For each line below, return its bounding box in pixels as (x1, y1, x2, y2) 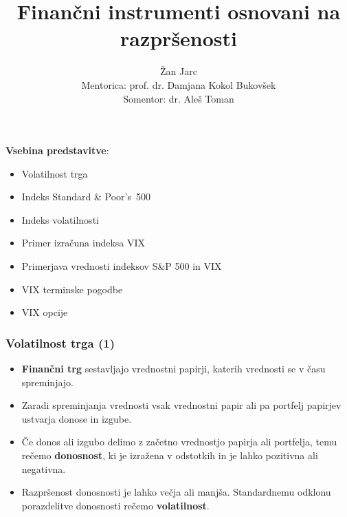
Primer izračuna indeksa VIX (21, 235, 146, 250)
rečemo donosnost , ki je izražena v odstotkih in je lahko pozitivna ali (21, 448, 318, 463)
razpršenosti (120, 24, 238, 52)
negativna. (21, 461, 66, 476)
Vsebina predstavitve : (5, 143, 109, 158)
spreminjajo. (21, 374, 74, 389)
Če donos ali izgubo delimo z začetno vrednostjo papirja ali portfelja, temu (21, 434, 337, 449)
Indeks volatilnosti (21, 212, 99, 226)
